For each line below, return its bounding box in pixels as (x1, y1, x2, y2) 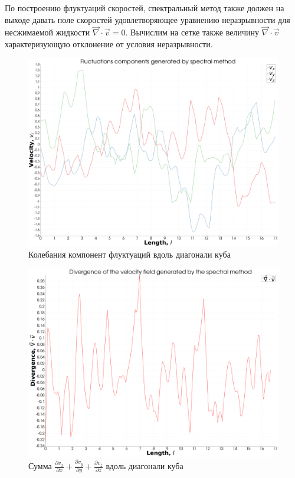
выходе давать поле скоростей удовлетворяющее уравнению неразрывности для (5, 13, 290, 25)
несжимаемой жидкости (5, 26, 90, 38)
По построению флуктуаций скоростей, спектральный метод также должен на (5, 2, 284, 14)
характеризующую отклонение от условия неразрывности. (5, 38, 213, 50)
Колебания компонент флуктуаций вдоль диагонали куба (28, 248, 231, 261)
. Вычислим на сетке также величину (125, 26, 259, 38)
